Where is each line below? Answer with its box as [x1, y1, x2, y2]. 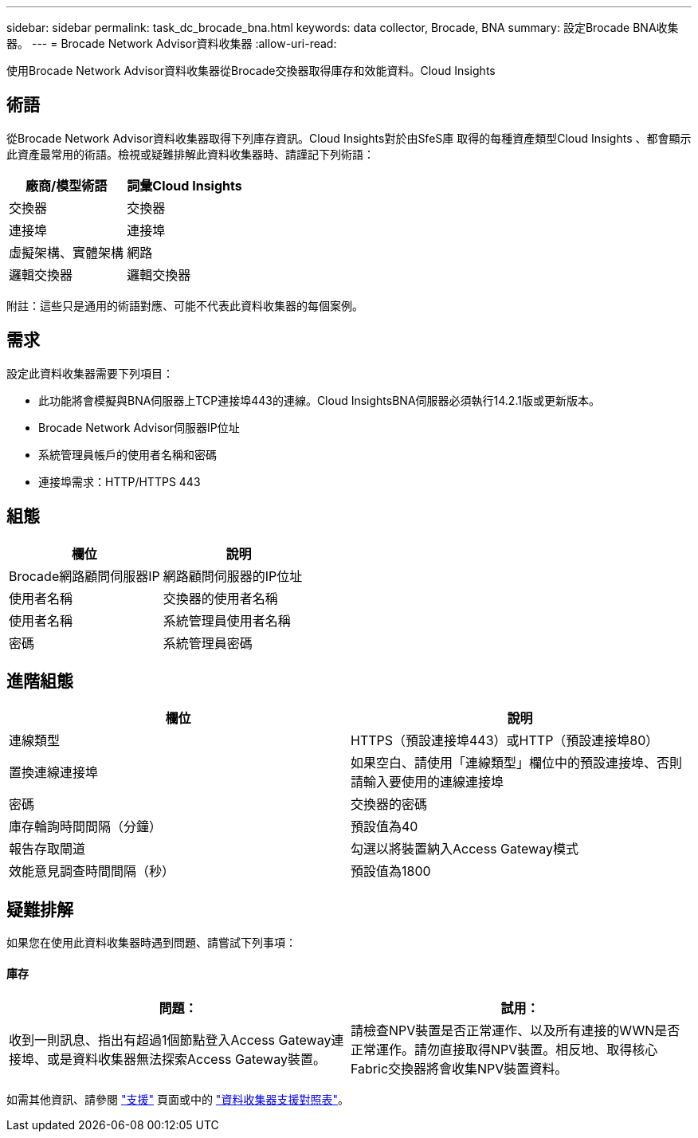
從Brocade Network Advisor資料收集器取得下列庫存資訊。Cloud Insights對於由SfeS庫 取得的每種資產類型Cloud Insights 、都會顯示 [6, 131, 692, 145]
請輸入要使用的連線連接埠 [351, 774, 504, 791]
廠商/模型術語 [25, 177, 108, 194]
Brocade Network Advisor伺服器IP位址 [38, 420, 240, 434]
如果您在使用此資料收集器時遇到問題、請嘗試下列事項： [6, 936, 296, 950]
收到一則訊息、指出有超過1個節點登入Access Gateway [9, 1032, 331, 1049]
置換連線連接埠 [9, 764, 99, 781]
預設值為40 [351, 818, 418, 835]
